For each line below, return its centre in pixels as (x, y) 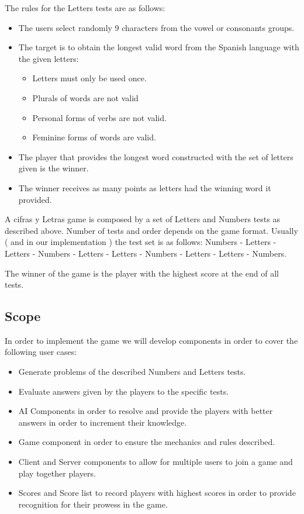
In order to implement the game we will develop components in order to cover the (151, 340)
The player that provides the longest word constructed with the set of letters (156, 156)
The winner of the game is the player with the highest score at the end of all (142, 273)
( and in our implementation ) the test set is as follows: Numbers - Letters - (141, 242)
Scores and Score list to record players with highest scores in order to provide (157, 493)
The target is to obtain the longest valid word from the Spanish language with (159, 47)
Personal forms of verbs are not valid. (99, 117)
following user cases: (41, 352)
